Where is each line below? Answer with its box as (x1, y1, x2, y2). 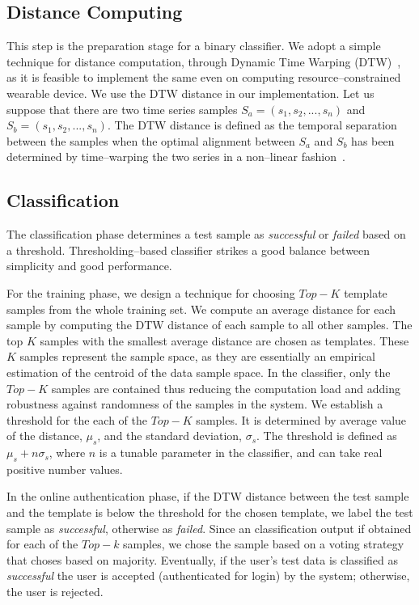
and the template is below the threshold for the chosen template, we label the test (6, 504, 413, 521)
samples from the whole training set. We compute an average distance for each (6, 300, 396, 317)
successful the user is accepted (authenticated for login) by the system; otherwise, (6, 567, 410, 584)
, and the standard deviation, (97, 427, 242, 444)
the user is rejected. (6, 583, 104, 600)
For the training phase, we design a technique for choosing (6, 284, 295, 301)
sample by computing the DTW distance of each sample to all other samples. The (6, 316, 413, 333)
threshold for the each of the (6, 411, 147, 428)
